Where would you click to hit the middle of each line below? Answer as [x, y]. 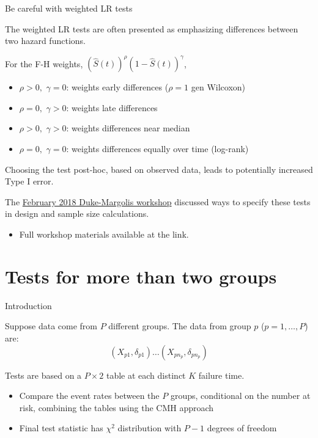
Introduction [28, 305]
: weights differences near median [128, 128]
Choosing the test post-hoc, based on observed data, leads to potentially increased [159, 169]
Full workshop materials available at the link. [104, 234]
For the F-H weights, [44, 63]
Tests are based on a [43, 375]
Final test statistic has [61, 428]
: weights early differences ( [117, 87]
